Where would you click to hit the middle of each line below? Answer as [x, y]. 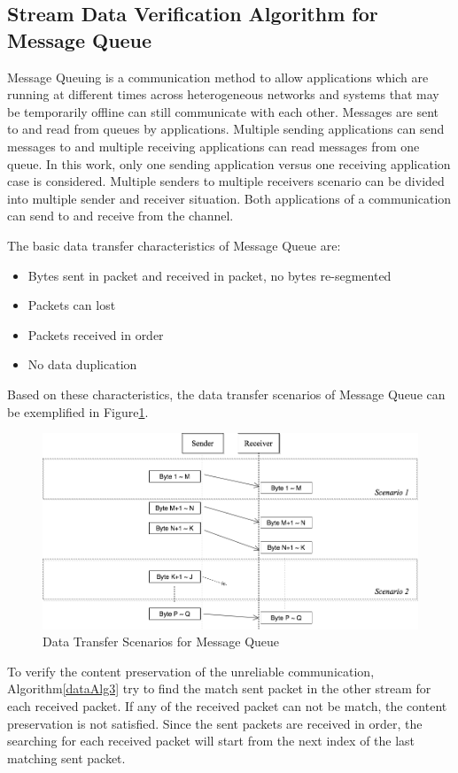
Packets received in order [96, 334]
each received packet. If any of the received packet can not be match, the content [227, 706]
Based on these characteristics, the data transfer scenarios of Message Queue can [226, 394]
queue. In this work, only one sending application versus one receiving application [229, 163]
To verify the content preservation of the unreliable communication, [191, 671]
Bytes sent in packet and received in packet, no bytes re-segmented [210, 275]
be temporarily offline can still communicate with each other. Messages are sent [223, 111]
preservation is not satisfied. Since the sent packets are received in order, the [215, 723]
